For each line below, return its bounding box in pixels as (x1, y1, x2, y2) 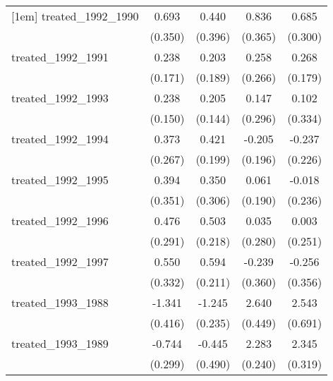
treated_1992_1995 (11, 171, 109, 188)
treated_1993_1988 (11, 294, 109, 310)
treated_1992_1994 (11, 131, 109, 147)
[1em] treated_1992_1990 (11, 8, 139, 24)
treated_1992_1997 (11, 253, 109, 270)
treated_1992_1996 (11, 212, 109, 229)
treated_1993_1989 (11, 335, 109, 351)
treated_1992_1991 (11, 49, 109, 65)
